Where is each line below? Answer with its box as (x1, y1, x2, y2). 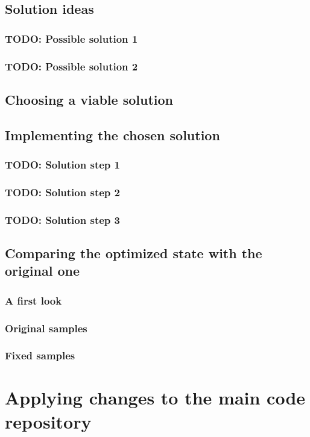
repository (5, 409, 92, 433)
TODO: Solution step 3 (5, 212, 120, 227)
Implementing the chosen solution (5, 125, 220, 144)
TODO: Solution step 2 (5, 184, 120, 199)
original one (5, 261, 80, 280)
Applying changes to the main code (5, 385, 306, 410)
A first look (5, 293, 62, 308)
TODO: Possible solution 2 (5, 58, 138, 73)
